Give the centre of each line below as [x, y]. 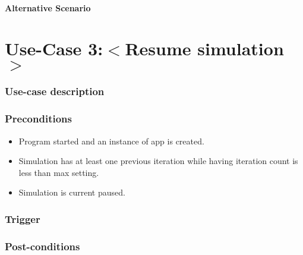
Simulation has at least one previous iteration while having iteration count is [158, 161]
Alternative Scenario [48, 7]
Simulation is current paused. [72, 192]
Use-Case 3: [54, 48]
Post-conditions [42, 246]
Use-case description [55, 91]
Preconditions [38, 119]
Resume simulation [204, 48]
